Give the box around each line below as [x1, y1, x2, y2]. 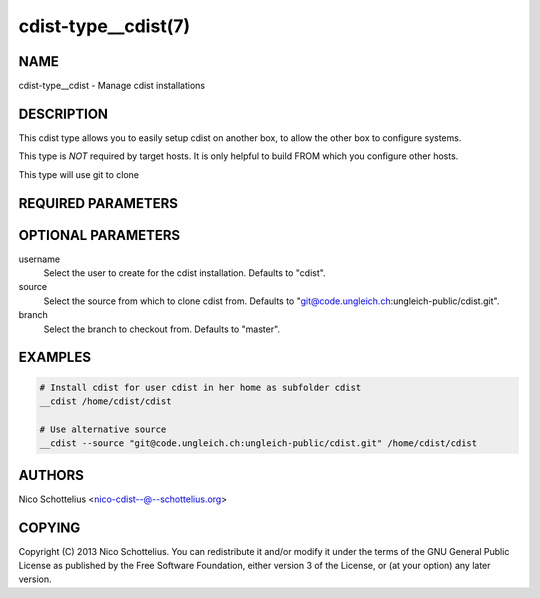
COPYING [18, 519, 81, 536]
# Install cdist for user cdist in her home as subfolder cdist [39, 381, 362, 393]
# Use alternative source [39, 423, 167, 435]
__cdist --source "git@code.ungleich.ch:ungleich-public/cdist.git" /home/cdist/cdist [39, 438, 478, 449]
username [18, 253, 60, 265]
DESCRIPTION [18, 105, 109, 122]
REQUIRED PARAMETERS [18, 195, 179, 212]
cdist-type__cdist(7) [18, 15, 191, 37]
